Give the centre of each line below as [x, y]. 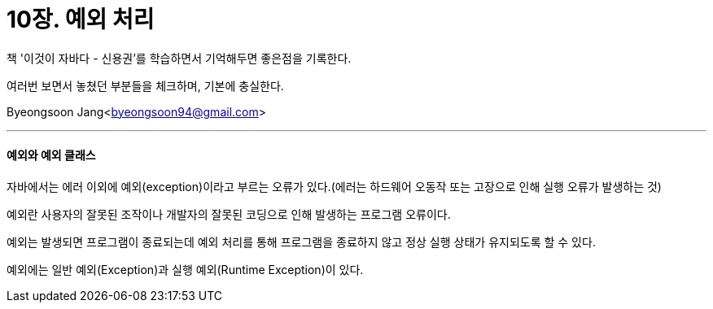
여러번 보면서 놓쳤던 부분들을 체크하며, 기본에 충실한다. [145, 85]
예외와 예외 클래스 [51, 155]
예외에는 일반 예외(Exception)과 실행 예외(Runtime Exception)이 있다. [185, 269]
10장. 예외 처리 [81, 20]
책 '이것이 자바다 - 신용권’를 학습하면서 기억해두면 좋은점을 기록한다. [179, 58]
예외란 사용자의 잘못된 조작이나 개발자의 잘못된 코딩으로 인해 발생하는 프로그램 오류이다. [229, 214]
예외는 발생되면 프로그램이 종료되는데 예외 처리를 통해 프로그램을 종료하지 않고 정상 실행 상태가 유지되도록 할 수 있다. [301, 242]
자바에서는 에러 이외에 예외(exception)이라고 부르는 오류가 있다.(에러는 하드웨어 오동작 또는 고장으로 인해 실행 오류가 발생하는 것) [334, 186]
